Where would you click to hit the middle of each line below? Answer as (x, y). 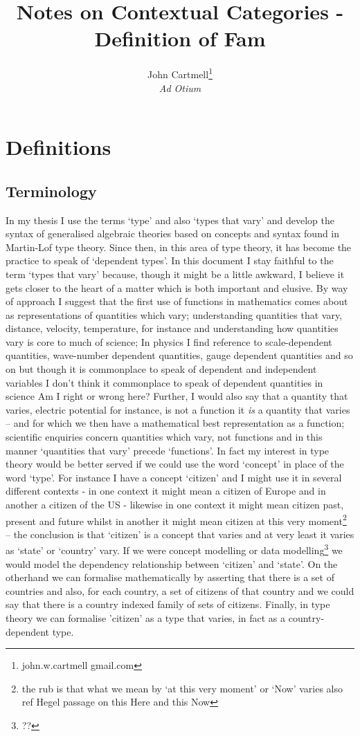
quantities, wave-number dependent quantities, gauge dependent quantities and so (179, 355)
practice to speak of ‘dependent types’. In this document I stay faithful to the (170, 260)
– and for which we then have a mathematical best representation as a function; (175, 423)
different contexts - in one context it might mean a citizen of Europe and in (166, 491)
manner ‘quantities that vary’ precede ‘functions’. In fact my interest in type (168, 450)
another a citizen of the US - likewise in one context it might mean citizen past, (175, 505)
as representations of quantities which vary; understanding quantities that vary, (174, 314)
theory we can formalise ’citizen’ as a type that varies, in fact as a (146, 618)
